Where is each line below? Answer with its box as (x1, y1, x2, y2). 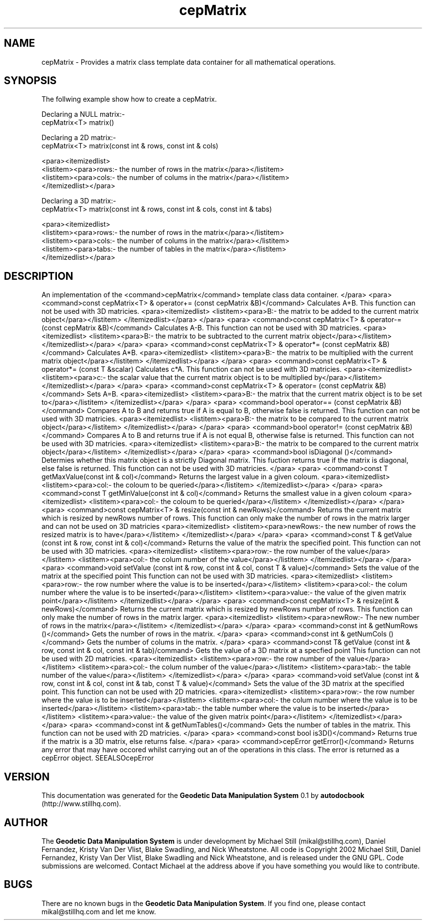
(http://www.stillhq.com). (41, 799, 121, 808)
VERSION (4, 770, 50, 783)
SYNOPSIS (4, 74, 57, 87)
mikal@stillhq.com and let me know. (41, 907, 156, 916)
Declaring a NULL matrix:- (41, 110, 125, 119)
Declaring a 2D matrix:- (41, 133, 116, 142)
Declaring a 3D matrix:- (41, 197, 116, 205)
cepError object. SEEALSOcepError (41, 754, 154, 762)
